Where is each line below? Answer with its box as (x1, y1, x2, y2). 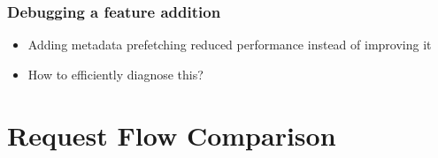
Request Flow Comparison (7, 117, 336, 153)
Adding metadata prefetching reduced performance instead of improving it (27, 35, 432, 54)
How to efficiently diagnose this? (27, 64, 204, 83)
